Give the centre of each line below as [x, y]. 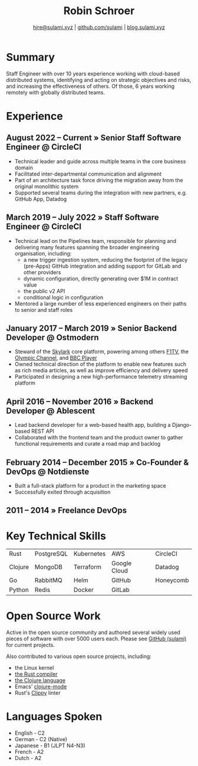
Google [121, 563]
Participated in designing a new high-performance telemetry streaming [101, 377]
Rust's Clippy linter [37, 693]
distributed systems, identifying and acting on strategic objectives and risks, [99, 80]
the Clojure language [40, 680]
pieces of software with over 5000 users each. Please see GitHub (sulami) [96, 639]
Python [19, 590]
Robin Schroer [99, 11]
